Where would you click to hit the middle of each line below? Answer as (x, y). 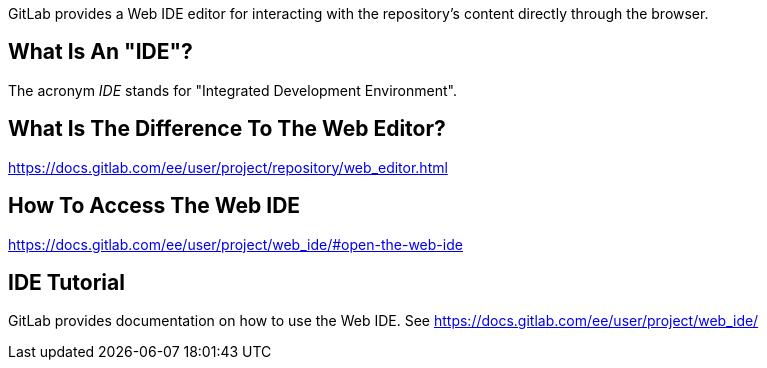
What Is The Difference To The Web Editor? (227, 129)
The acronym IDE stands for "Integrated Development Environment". (232, 90)
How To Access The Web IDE (154, 206)
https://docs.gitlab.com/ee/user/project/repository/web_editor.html (228, 167)
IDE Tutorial (66, 282)
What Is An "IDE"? (100, 52)
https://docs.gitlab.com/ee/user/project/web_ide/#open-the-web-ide (235, 244)
